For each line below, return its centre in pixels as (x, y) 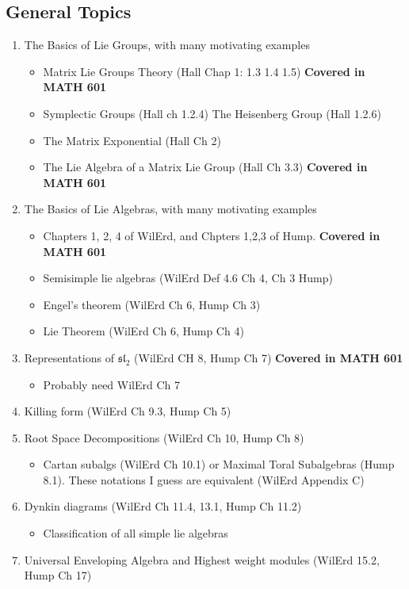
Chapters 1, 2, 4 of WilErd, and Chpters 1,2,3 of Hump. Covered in (212, 235)
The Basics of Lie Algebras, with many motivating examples (170, 209)
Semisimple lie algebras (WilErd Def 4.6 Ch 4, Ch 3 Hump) (188, 278)
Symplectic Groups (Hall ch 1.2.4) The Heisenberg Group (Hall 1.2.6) (212, 113)
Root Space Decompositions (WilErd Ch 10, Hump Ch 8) (164, 437)
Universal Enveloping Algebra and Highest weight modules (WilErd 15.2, (202, 559)
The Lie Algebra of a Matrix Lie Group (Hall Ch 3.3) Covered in (205, 167)
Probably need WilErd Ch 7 (111, 384)
